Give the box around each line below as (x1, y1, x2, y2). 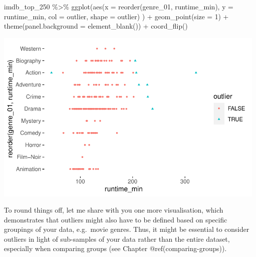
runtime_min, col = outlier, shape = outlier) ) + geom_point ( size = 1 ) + (4, 11, 229, 21)
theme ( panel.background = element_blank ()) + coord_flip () (4, 21, 188, 31)
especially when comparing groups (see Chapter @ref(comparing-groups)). (4, 243, 227, 254)
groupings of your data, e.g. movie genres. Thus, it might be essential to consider (4, 224, 249, 234)
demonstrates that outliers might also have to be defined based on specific (4, 214, 227, 224)
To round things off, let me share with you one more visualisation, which (4, 205, 224, 215)
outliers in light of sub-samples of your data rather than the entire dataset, (4, 233, 230, 244)
